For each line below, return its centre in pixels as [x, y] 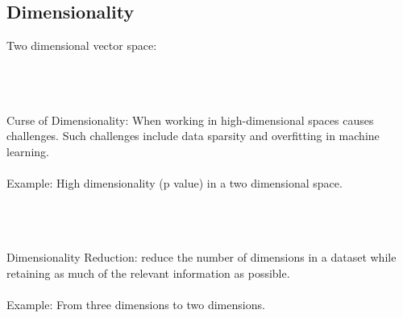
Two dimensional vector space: [82, 45]
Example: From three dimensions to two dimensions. [136, 305]
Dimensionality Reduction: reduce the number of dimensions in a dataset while [201, 257]
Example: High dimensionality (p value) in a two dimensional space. [174, 182]
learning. [28, 151]
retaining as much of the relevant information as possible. [148, 273]
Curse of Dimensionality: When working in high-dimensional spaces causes [190, 120]
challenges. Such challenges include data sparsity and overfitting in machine [193, 136]
